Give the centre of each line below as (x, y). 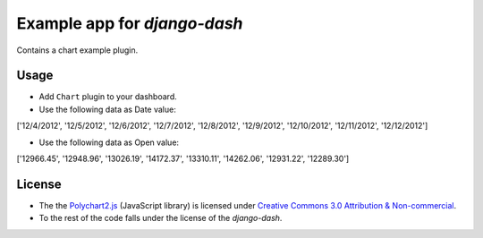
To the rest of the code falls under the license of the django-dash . (161, 218)
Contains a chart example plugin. (77, 50)
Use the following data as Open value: (109, 142)
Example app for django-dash (130, 23)
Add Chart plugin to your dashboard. (108, 97)
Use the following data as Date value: (107, 109)
